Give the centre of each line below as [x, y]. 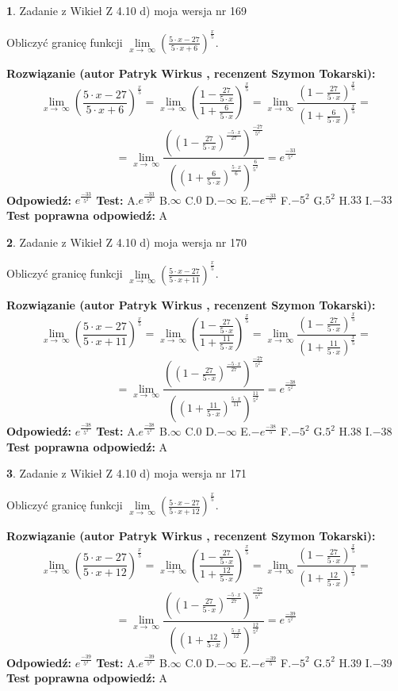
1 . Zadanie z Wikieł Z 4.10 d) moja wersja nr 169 [127, 10]
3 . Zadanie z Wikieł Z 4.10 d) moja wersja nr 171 [127, 473]
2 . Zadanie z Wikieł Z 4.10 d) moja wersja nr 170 [127, 242]
